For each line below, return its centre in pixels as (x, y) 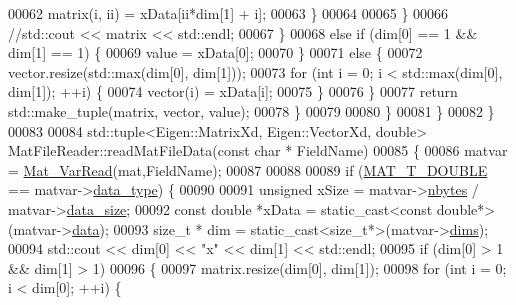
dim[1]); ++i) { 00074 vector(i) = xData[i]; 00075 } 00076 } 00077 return (233, 91)
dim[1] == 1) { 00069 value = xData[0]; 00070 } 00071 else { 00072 (215, 52)
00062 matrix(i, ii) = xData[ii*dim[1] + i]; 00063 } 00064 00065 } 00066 (228, 13)
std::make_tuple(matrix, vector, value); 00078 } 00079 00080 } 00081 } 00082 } (251, 110)
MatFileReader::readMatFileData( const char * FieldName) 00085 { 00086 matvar (258, 150)
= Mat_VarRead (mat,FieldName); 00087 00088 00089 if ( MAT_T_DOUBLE (248, 169)
